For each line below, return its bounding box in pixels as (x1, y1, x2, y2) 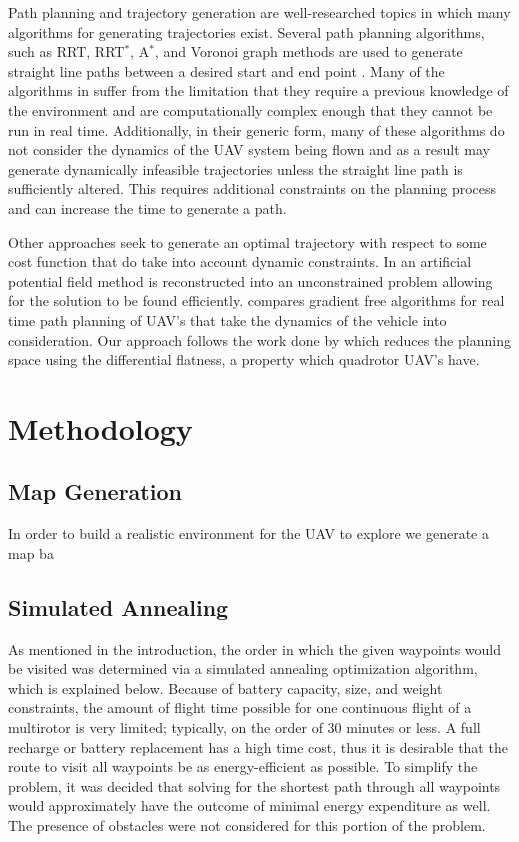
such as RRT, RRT (8, 41, 125, 62)
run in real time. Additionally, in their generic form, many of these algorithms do (8, 119, 505, 140)
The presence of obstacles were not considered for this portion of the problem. (8, 815, 486, 835)
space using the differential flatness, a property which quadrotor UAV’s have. (8, 349, 480, 370)
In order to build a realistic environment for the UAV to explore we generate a (8, 523, 489, 544)
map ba (8, 542, 54, 563)
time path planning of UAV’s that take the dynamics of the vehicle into (8, 309, 447, 330)
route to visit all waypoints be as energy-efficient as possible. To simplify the (8, 756, 478, 777)
